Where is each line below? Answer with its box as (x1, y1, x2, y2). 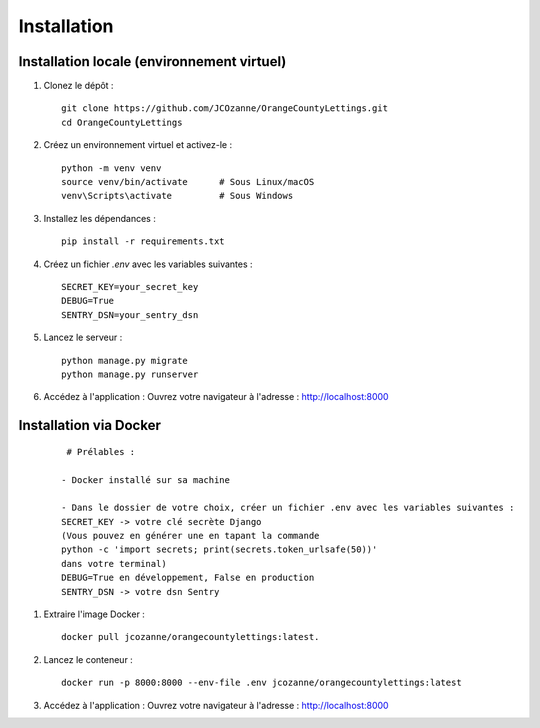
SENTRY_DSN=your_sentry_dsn (61, 309, 199, 320)
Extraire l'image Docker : (43, 608, 145, 620)
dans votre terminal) (61, 558, 167, 569)
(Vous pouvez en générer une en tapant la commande (61, 530, 320, 542)
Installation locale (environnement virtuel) (18, 53, 287, 70)
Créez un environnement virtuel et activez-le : (43, 139, 233, 151)
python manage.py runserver (61, 368, 199, 380)
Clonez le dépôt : (43, 80, 114, 92)
